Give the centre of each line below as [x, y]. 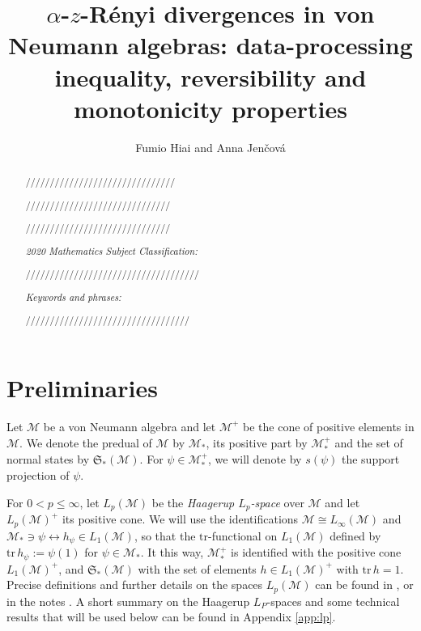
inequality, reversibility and [210, 76]
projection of [38, 475]
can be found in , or [364, 584]
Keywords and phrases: [73, 296]
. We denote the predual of [86, 442]
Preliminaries [82, 388]
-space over [277, 502]
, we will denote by [255, 458]
